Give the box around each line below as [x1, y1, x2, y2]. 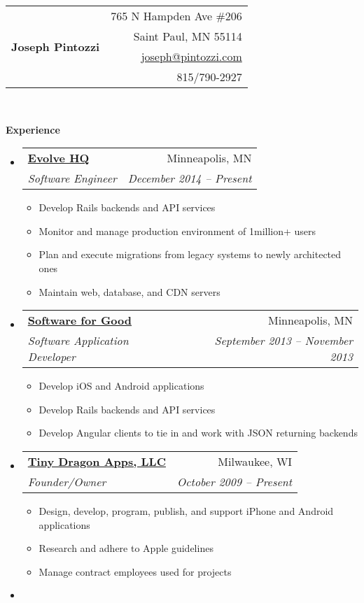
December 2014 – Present [127, 170, 252, 187]
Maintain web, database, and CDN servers [38, 284, 220, 299]
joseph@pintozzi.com [141, 48, 242, 64]
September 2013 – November [214, 332, 353, 349]
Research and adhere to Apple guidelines [38, 541, 213, 555]
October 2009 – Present [176, 473, 293, 490]
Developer [27, 348, 76, 365]
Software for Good [27, 312, 132, 329]
